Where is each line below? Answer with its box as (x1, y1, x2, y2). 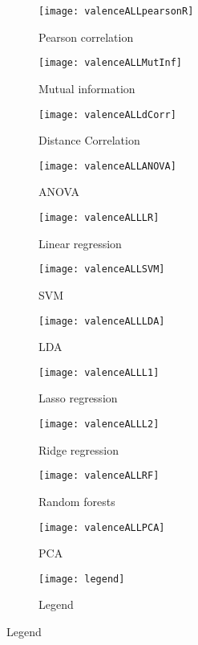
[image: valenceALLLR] (38, 212, 160, 223)
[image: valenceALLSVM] (38, 263, 165, 276)
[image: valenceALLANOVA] (38, 160, 176, 172)
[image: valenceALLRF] (38, 470, 160, 482)
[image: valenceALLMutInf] (38, 57, 182, 69)
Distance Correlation (38, 132, 140, 149)
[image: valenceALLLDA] (38, 315, 165, 327)
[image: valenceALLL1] (38, 366, 160, 378)
